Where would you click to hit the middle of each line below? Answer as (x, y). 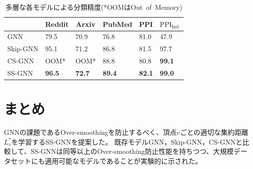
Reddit (57, 24)
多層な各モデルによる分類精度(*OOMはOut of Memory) (94, 7)
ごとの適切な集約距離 (214, 132)
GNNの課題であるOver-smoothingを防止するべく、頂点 (90, 132)
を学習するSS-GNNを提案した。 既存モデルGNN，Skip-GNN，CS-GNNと (127, 141)
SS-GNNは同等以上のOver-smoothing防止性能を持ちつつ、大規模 (132, 151)
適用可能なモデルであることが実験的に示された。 (123, 160)
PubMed (117, 24)
